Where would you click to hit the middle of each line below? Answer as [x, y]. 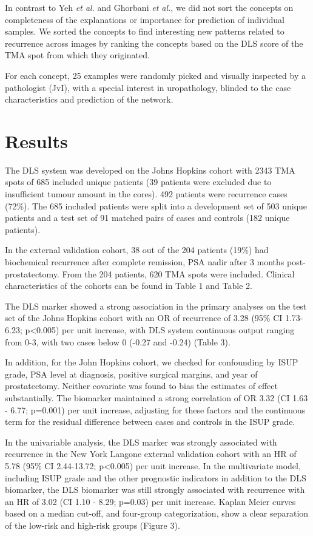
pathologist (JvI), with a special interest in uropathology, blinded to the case [148, 87]
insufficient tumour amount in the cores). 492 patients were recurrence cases [146, 194]
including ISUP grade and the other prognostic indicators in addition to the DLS [156, 477]
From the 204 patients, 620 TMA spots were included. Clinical [178, 273]
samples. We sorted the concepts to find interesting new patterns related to [145, 31]
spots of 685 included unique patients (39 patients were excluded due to [138, 182]
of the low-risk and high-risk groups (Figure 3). [93, 525]
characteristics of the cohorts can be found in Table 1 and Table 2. [129, 286]
